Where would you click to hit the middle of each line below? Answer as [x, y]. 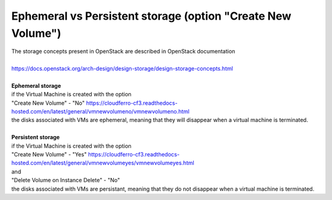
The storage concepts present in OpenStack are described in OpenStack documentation [123, 52]
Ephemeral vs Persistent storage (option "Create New [151, 16]
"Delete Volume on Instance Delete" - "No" [65, 180]
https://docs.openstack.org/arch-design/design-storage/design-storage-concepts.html [122, 69]
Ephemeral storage [36, 85]
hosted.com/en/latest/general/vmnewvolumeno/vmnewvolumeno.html [101, 112]
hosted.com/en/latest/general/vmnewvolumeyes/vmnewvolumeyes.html [103, 163]
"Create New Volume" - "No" [48, 103]
